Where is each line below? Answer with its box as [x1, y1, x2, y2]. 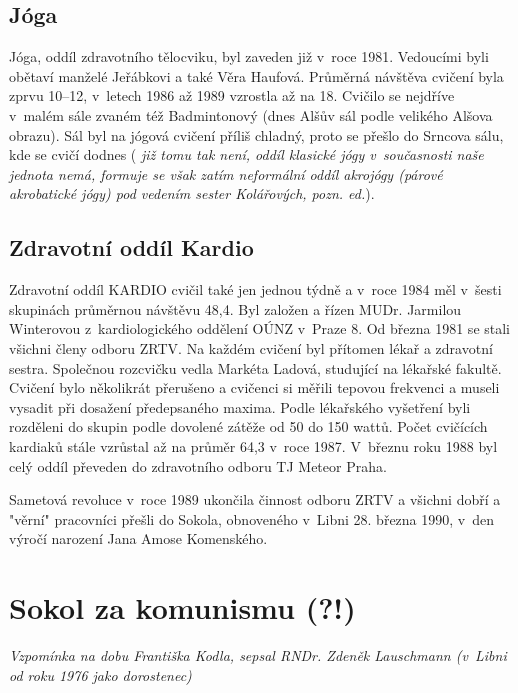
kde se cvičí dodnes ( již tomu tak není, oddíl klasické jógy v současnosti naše [9, 144, 484, 165]
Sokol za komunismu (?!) [9, 587, 356, 628]
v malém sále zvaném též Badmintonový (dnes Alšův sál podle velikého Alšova [9, 104, 493, 125]
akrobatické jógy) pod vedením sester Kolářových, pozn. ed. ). [9, 183, 375, 204]
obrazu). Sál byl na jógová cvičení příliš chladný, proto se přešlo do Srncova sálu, [9, 124, 504, 145]
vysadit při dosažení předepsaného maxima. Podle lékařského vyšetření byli [9, 396, 471, 417]
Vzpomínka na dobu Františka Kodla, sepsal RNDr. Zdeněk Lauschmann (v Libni [9, 645, 507, 665]
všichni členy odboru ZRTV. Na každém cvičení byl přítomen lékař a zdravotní [9, 337, 493, 358]
